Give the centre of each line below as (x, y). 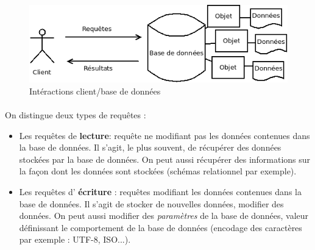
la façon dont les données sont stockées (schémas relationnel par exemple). (158, 171)
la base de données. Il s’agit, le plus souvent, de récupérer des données (150, 147)
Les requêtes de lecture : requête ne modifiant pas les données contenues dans (165, 135)
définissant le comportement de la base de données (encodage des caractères (161, 227)
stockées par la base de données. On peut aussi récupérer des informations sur (165, 159)
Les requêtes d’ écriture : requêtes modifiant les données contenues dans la (160, 192)
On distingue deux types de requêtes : (76, 115)
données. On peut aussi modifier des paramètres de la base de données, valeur (164, 216)
